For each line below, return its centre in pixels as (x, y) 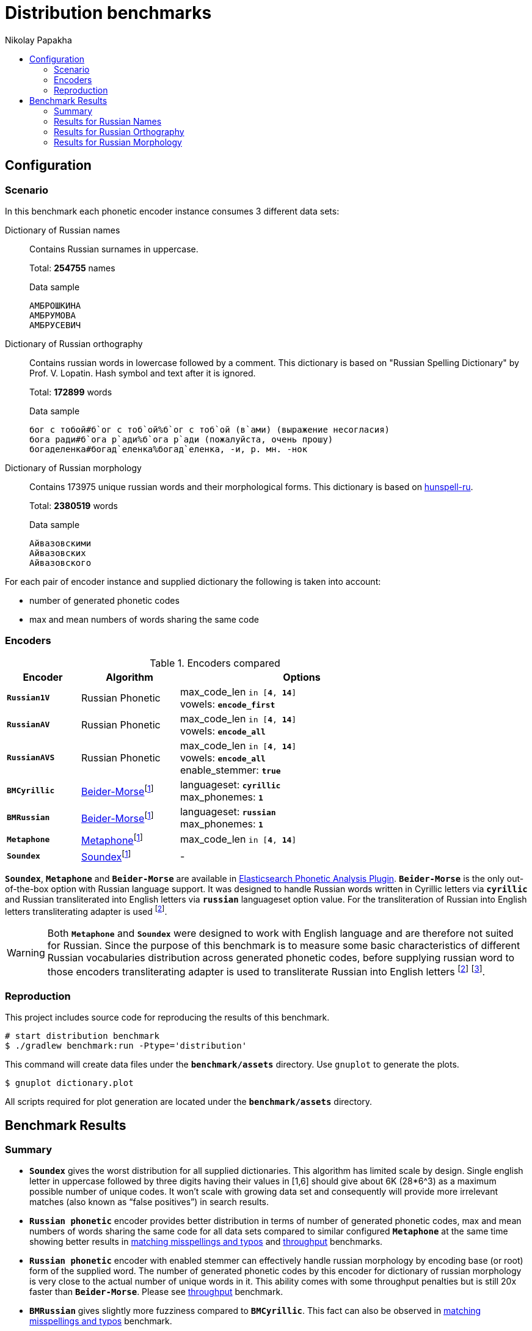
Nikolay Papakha (38, 40)
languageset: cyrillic (230, 784)
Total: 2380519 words (74, 505)
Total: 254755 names (72, 268)
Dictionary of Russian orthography (74, 343)
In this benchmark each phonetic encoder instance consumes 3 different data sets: (172, 211)
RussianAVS (31, 758)
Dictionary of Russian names (63, 230)
